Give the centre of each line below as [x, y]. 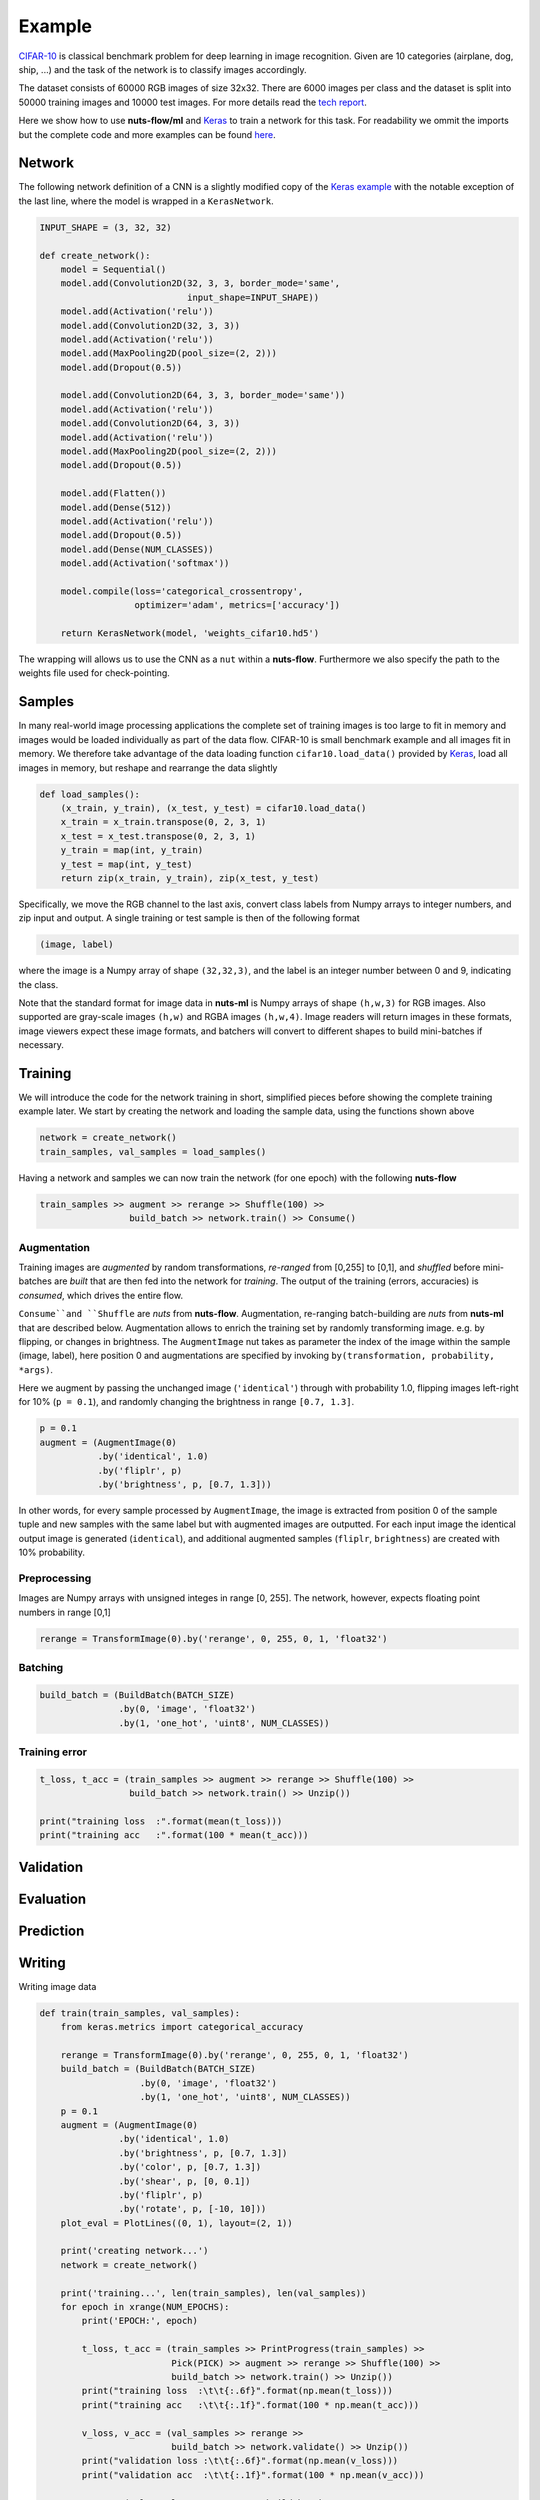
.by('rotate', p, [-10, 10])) [192, 2209]
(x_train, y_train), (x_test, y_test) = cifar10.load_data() [213, 808]
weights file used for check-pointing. [94, 673]
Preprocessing [55, 1578]
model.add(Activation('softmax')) [145, 563]
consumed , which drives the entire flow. [101, 1295]
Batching [41, 1668]
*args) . [36, 1369]
